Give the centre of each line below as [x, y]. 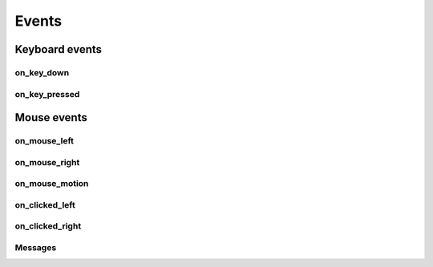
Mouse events [51, 117]
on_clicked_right [48, 226]
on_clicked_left [45, 204]
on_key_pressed [47, 94]
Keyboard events [59, 49]
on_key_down [42, 72]
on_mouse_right [47, 162]
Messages [36, 247]
